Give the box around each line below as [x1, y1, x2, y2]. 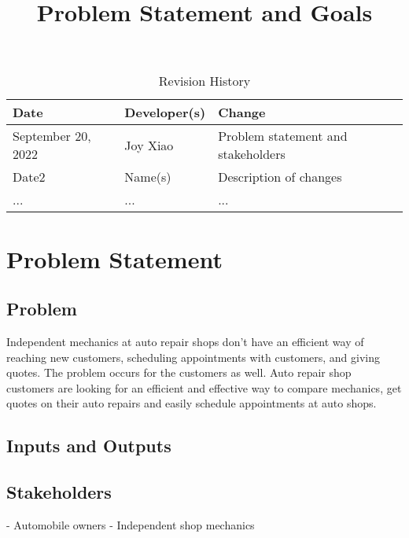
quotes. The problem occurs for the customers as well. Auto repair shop [6, 364, 352, 381]
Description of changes [218, 168, 342, 186]
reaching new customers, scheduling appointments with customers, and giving [6, 348, 381, 365]
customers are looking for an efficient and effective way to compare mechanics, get [6, 379, 402, 396]
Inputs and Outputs [6, 433, 171, 458]
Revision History [158, 72, 251, 90]
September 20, [13, 127, 91, 146]
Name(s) [124, 168, 171, 186]
